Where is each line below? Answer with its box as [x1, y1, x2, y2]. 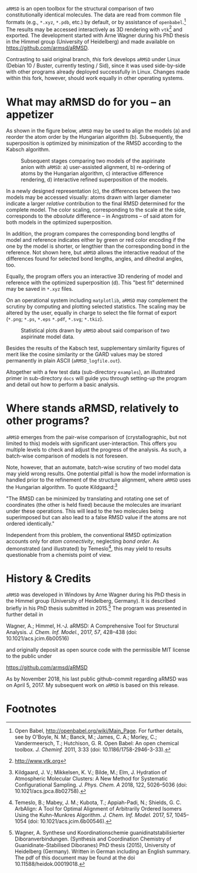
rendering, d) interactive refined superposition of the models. [21, 176, 169, 183]
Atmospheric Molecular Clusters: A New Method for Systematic [14, 775, 168, 782]
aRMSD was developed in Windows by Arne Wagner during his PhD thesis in [6, 591, 186, 598]
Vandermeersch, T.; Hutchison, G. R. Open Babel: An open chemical [14, 740, 179, 747]
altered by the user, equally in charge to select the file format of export [6, 309, 177, 317]
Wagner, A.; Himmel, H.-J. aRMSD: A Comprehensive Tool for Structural [6, 622, 179, 629]
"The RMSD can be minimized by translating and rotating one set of [6, 494, 169, 502]
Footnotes [6, 702, 57, 716]
